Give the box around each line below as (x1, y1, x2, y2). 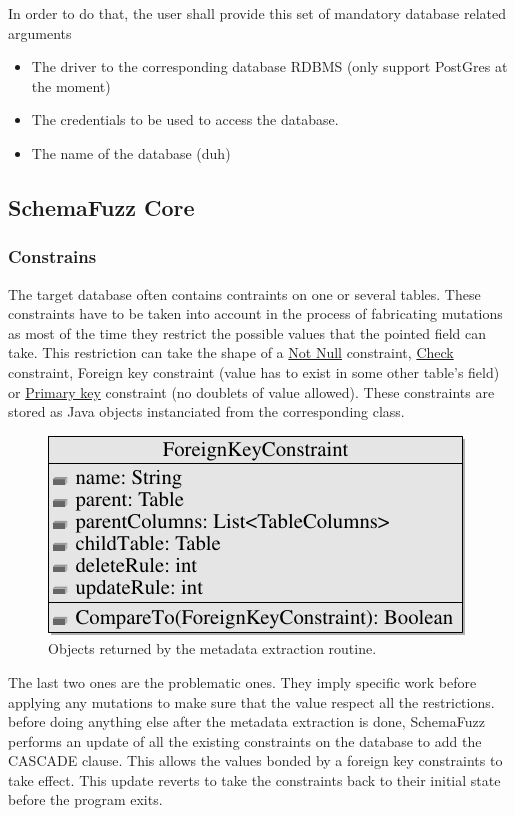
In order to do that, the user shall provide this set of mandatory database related (8, 3, 507, 23)
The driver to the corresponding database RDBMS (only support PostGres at (31, 56, 508, 77)
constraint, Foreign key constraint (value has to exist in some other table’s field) (8, 361, 500, 382)
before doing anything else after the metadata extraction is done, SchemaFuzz (8, 711, 485, 732)
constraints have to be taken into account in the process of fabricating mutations (8, 303, 503, 324)
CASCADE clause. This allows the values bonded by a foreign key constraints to (8, 750, 503, 771)
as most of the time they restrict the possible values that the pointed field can (8, 322, 487, 343)
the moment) (31, 75, 111, 96)
